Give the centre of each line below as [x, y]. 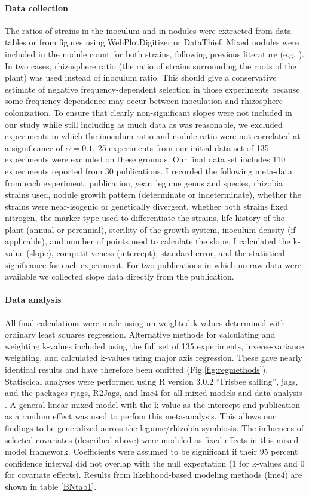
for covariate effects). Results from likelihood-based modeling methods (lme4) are [154, 475]
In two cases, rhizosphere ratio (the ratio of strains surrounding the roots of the [151, 65]
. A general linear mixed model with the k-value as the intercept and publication [153, 404]
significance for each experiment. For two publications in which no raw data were [153, 264]
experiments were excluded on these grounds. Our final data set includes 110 [145, 159]
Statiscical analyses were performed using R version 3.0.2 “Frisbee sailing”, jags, [152, 381]
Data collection [37, 7]
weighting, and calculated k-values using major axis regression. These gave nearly [154, 358]
